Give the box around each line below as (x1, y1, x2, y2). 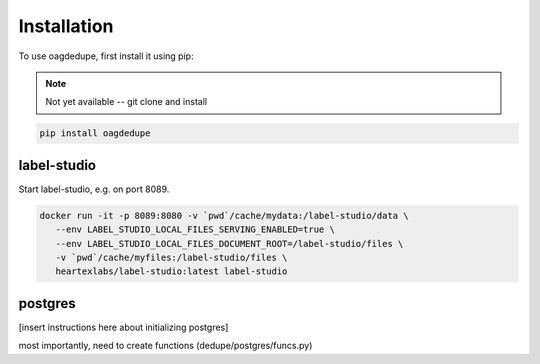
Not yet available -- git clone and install (45, 96, 208, 108)
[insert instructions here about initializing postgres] (18, 321, 229, 333)
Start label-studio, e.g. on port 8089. (18, 183, 170, 195)
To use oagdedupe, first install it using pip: (18, 50, 194, 62)
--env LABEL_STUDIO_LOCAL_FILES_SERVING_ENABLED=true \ (55, 224, 335, 235)
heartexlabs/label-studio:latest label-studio (55, 266, 288, 277)
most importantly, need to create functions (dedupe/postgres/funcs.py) (18, 340, 313, 352)
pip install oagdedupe (39, 128, 151, 139)
